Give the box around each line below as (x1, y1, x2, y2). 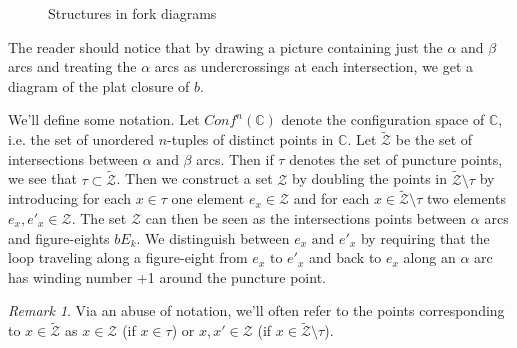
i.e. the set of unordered (8, 129, 154, 150)
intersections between (8, 148, 139, 169)
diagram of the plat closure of (8, 75, 190, 96)
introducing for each (8, 188, 131, 209)
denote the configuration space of (281, 109, 485, 130)
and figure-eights (8, 227, 110, 248)
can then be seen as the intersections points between (145, 208, 467, 228)
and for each (293, 188, 370, 209)
